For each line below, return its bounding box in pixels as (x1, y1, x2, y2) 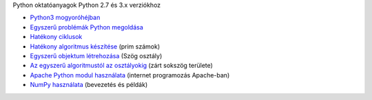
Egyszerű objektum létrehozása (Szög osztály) (30, 51, 163, 60)
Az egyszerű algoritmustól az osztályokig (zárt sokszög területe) (30, 62, 214, 70)
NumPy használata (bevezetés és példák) (30, 81, 148, 89)
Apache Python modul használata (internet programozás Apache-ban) (30, 71, 230, 79)
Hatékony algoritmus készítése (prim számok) (30, 42, 161, 51)
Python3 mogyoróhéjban (30, 14, 101, 22)
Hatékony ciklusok (30, 33, 83, 41)
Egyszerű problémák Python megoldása (30, 23, 144, 31)
